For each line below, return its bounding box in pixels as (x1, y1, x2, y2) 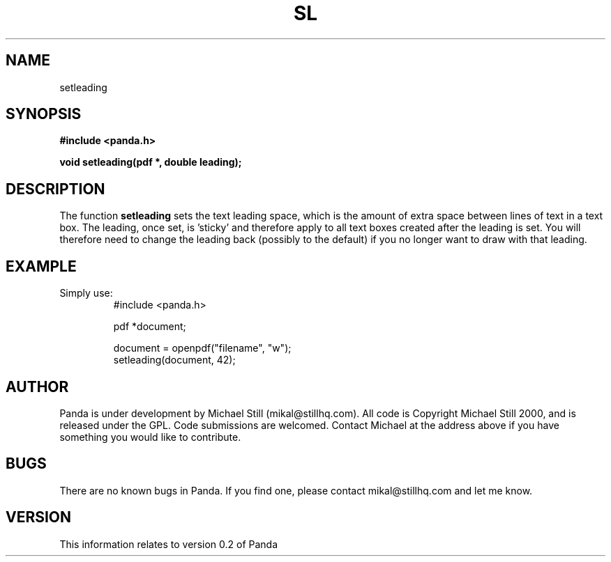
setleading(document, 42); (113, 354, 236, 366)
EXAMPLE (6, 257, 77, 275)
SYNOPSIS (6, 105, 82, 123)
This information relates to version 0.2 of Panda (59, 538, 278, 550)
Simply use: (59, 287, 113, 299)
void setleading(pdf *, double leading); (59, 156, 242, 169)
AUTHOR (6, 377, 69, 396)
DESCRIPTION (6, 180, 105, 198)
